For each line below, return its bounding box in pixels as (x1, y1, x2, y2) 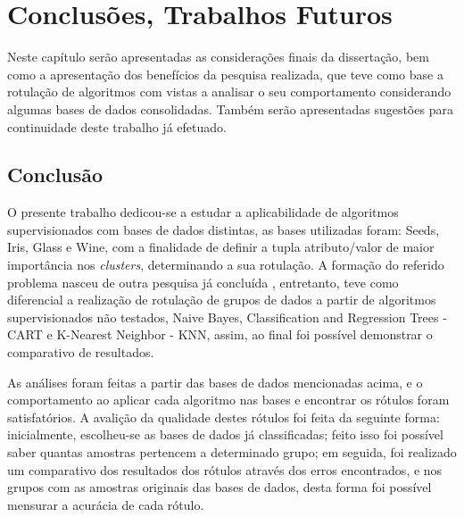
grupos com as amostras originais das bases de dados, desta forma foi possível (7, 478, 432, 496)
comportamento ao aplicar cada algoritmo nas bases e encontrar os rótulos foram (7, 390, 450, 409)
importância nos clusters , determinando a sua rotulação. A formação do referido (7, 255, 444, 274)
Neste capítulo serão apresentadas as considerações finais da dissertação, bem (7, 47, 429, 66)
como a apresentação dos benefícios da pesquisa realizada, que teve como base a (7, 64, 443, 83)
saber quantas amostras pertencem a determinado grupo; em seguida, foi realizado (7, 443, 457, 462)
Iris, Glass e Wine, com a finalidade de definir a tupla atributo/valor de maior (7, 238, 435, 256)
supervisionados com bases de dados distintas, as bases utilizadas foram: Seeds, (7, 220, 440, 238)
